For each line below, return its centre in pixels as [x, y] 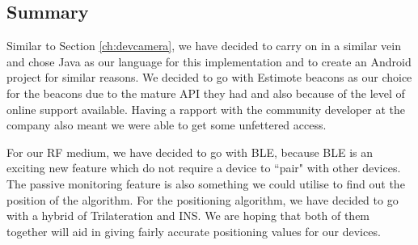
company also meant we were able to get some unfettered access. [167, 125]
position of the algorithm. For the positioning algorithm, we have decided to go [203, 199]
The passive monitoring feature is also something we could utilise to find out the [206, 183]
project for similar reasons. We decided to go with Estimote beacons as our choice [209, 77]
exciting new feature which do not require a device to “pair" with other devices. [204, 168]
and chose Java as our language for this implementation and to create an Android [209, 61]
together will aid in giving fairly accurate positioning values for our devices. [194, 231]
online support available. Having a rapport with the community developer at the [206, 109]
